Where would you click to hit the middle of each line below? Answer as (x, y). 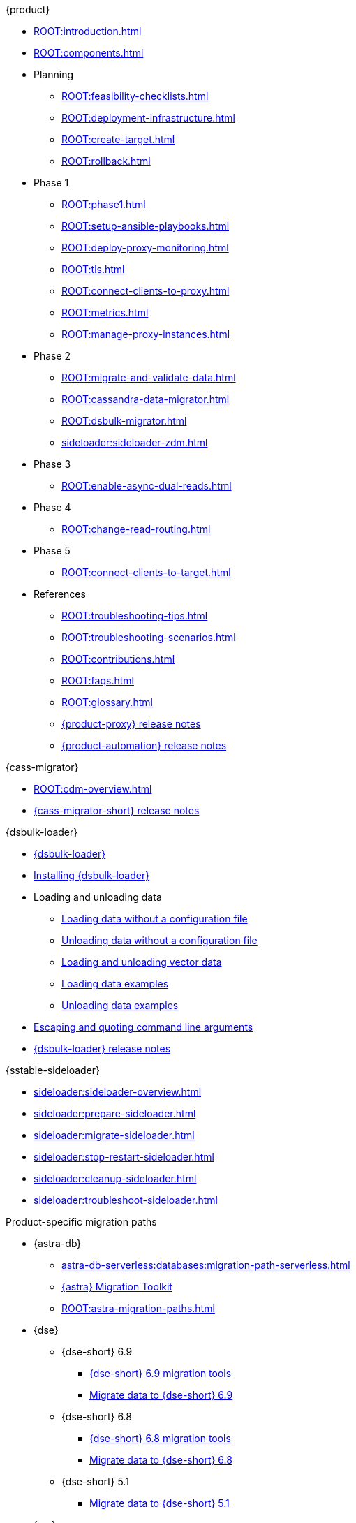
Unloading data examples (120, 1005)
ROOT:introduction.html (88, 31)
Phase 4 (52, 507)
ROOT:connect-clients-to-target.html (146, 572)
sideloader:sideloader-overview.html (118, 1092)
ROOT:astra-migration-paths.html (138, 1308)
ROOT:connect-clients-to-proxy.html (146, 291)
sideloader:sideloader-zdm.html (135, 442)
